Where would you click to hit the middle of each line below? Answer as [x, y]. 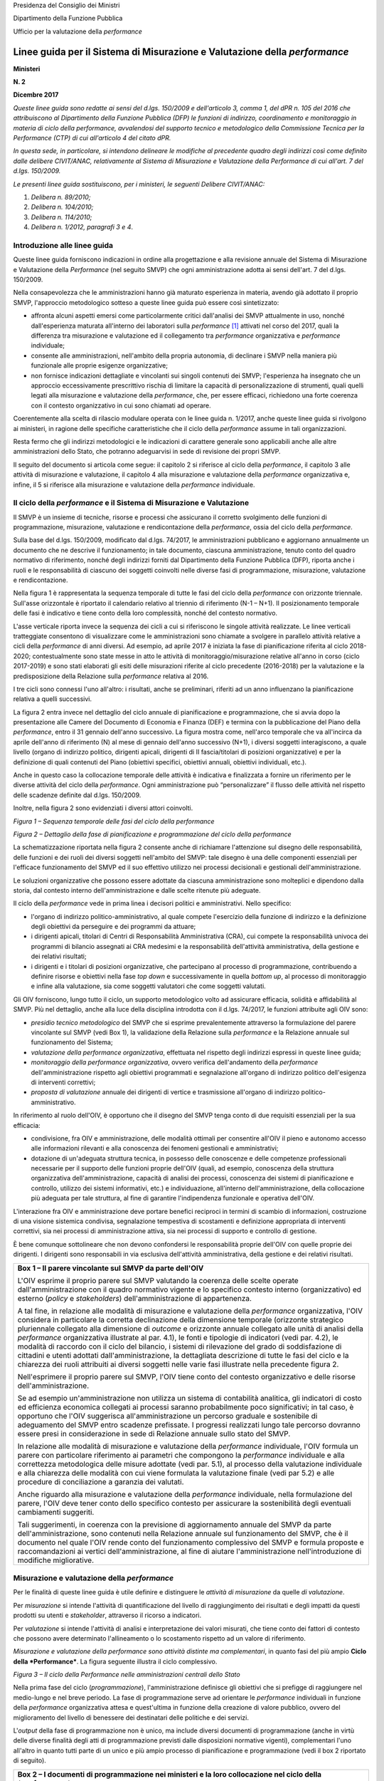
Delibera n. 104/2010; [62, 207]
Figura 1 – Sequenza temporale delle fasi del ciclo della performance [114, 821]
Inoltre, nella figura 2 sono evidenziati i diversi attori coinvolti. [103, 808]
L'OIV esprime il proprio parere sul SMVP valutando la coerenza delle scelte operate [158, 1280]
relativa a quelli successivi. [53, 699]
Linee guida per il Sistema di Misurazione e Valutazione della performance [181, 52]
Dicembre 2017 [36, 95]
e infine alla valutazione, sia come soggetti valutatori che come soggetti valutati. [148, 986]
